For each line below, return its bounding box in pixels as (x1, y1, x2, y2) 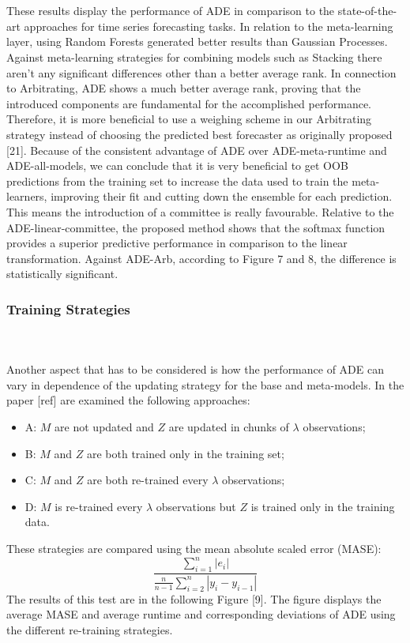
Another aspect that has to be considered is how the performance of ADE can (6, 361, 385, 378)
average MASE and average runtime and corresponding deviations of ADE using (6, 606, 396, 622)
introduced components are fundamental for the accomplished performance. (6, 95, 371, 111)
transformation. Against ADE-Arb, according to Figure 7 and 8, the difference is (6, 250, 397, 266)
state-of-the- (337, 2, 397, 19)
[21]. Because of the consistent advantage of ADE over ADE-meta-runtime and (6, 141, 387, 158)
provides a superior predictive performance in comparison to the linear (6, 235, 348, 251)
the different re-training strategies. (6, 621, 173, 637)
